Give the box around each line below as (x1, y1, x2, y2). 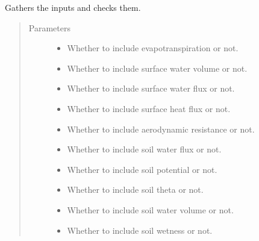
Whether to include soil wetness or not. (67, 224, 213, 236)
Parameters (28, 21, 70, 34)
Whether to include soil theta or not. (67, 183, 204, 196)
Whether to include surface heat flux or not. (67, 102, 231, 114)
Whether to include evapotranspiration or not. (67, 42, 239, 54)
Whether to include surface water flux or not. (67, 82, 235, 95)
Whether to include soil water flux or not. (67, 143, 222, 155)
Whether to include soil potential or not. (67, 163, 217, 175)
